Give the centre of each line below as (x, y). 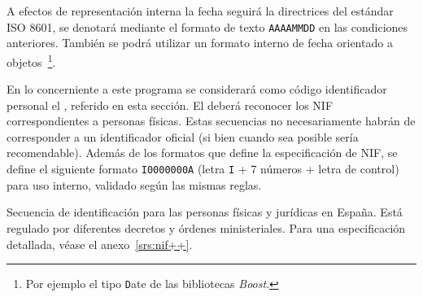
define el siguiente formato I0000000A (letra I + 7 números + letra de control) (203, 169)
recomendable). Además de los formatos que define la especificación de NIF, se (202, 153)
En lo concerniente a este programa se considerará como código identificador (197, 89)
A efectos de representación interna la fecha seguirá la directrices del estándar (200, 11)
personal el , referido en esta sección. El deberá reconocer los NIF (170, 105)
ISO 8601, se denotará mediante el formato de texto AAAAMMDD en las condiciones (207, 26)
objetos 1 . (31, 60)
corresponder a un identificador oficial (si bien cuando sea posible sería (183, 136)
